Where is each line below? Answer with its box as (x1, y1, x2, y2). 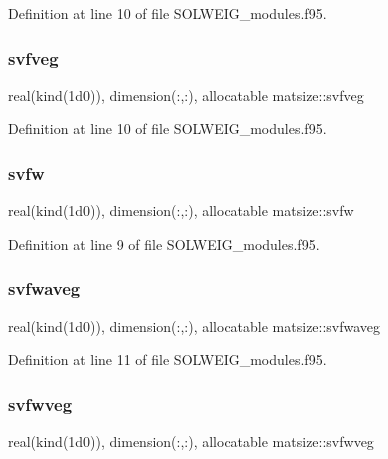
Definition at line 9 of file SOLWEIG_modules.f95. (8, 233, 320, 254)
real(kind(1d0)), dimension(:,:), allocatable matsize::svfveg (8, 84, 364, 105)
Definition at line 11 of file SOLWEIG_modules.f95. (8, 349, 327, 370)
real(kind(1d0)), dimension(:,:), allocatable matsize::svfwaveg (8, 315, 381, 336)
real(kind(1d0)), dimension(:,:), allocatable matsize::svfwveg (8, 431, 374, 452)
